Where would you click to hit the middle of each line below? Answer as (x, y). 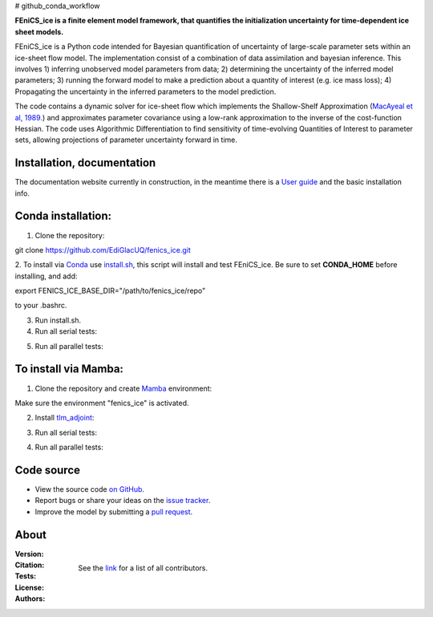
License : (29, 587)
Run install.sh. (58, 320)
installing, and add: (46, 276)
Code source (47, 470)
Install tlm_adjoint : (65, 418)
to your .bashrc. (41, 306)
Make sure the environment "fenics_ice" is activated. (102, 403)
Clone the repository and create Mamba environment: (123, 388)
